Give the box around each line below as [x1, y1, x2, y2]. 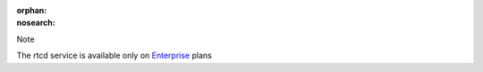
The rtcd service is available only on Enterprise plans [16, 50, 212, 61]
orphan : [16, 5, 47, 15]
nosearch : [16, 18, 55, 28]
